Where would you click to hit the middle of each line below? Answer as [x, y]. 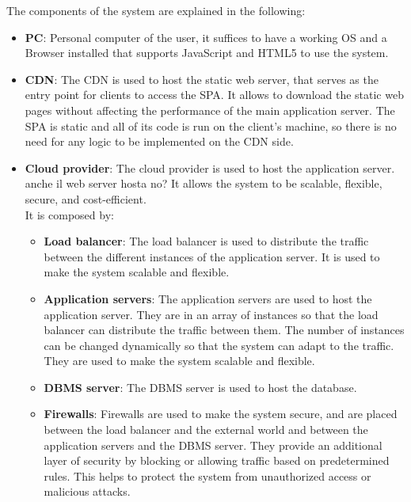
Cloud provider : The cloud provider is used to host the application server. [210, 167]
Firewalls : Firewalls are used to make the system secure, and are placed [221, 414]
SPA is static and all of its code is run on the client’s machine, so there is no [211, 125]
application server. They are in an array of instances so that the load [211, 314]
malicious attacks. [87, 491]
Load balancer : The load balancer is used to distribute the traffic [206, 241]
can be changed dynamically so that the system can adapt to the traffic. [219, 345]
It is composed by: [69, 214]
